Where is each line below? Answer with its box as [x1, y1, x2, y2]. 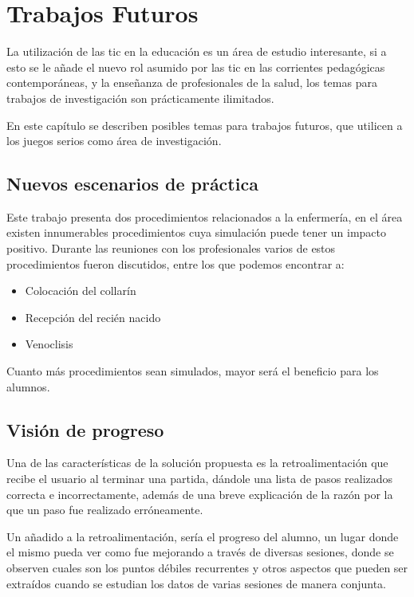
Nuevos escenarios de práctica [6, 171, 258, 196]
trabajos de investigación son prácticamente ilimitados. [6, 89, 274, 106]
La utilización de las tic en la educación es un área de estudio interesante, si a [6, 43, 387, 60]
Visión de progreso [6, 417, 164, 442]
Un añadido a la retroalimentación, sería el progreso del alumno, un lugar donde [6, 528, 399, 544]
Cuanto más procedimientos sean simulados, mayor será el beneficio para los [6, 363, 379, 379]
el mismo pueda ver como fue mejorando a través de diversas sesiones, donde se [6, 544, 394, 560]
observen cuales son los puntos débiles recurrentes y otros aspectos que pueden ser [6, 560, 408, 575]
